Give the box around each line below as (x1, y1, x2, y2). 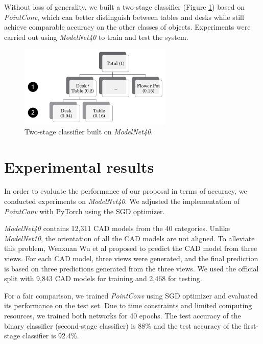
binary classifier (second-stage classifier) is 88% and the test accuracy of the (4, 320, 242, 331)
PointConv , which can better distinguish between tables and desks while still (4, 11, 244, 22)
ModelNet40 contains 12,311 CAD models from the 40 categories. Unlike (4, 223, 230, 234)
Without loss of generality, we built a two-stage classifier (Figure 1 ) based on (4, 2, 245, 12)
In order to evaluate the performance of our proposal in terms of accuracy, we (4, 186, 247, 196)
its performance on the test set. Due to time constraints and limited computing (4, 300, 252, 311)
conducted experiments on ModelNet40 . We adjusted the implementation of (4, 196, 240, 207)
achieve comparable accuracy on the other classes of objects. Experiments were (4, 21, 251, 32)
